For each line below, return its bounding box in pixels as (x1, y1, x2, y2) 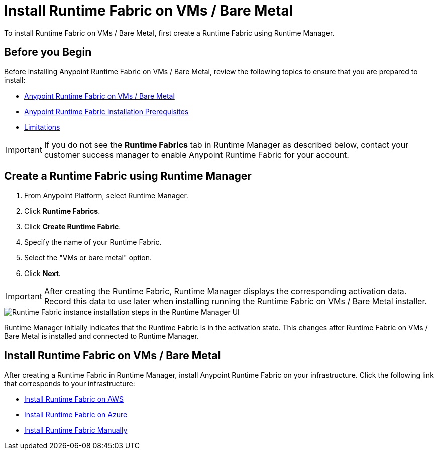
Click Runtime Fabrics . (24, 207, 100, 216)
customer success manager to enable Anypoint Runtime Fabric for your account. (44, 149, 349, 160)
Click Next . (24, 269, 61, 278)
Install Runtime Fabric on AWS (24, 395, 124, 404)
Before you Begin (4, 46, 92, 59)
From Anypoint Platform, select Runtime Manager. (24, 191, 188, 200)
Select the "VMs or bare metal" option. (24, 253, 152, 262)
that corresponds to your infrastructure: (4, 379, 135, 388)
